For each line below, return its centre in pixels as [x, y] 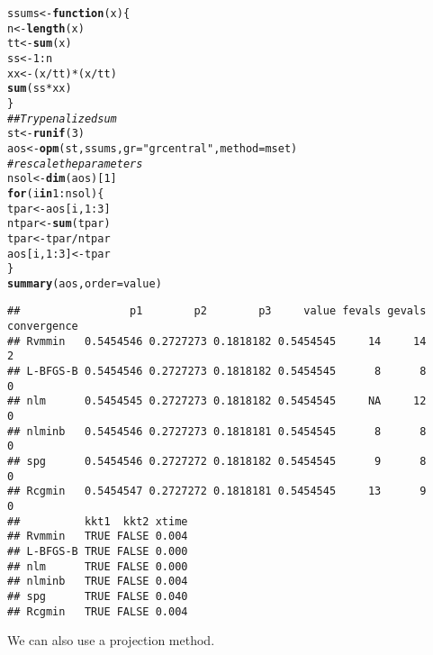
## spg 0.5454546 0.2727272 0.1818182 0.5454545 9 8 [217, 462]
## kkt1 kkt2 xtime [98, 521]
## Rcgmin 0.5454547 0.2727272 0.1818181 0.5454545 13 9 [217, 491]
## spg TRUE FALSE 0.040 [98, 596]
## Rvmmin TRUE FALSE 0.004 [98, 537]
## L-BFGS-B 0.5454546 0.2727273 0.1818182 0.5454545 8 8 [217, 372]
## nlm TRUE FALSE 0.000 [98, 566]
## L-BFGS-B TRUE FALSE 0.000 [98, 551]
